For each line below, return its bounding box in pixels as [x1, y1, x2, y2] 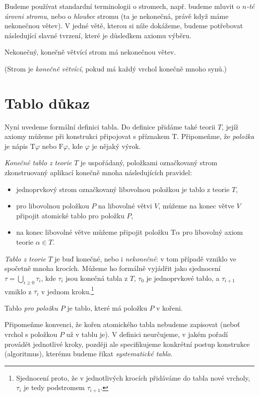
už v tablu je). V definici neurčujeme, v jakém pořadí [66, 329, 228, 339]
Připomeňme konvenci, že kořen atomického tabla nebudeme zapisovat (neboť [4, 319, 240, 330]
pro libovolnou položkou [16, 200, 89, 211]
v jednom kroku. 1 [41, 284, 94, 296]
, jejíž [221, 121, 239, 132]
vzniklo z [4, 286, 32, 296]
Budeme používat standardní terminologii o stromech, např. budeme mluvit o [4, 1, 240, 11]
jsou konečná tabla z [65, 272, 128, 283]
